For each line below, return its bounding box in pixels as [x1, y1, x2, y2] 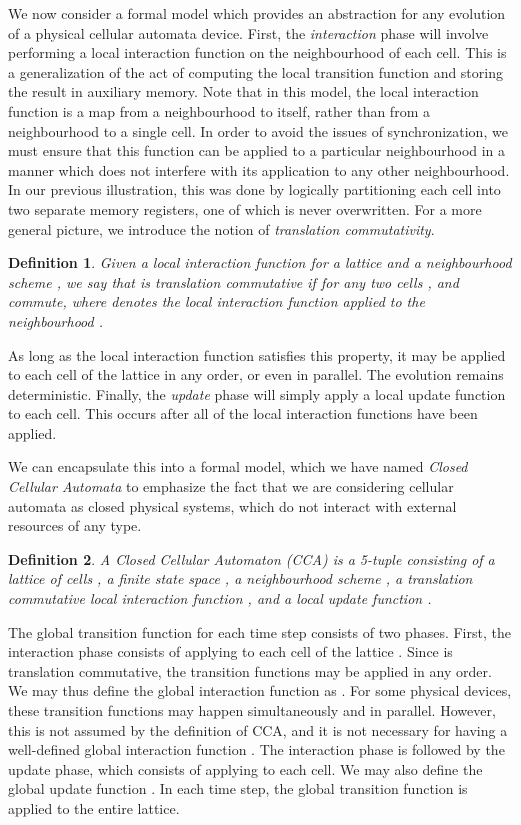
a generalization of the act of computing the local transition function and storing [8, 61, 503, 82]
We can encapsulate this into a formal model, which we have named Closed [8, 456, 468, 477]
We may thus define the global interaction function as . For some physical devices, [8, 680, 512, 701]
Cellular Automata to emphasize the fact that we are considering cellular [8, 476, 454, 497]
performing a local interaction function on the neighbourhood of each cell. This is [8, 42, 507, 63]
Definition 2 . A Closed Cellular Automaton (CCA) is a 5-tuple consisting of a [8, 548, 495, 569]
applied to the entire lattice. [8, 797, 180, 818]
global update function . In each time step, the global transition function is [8, 778, 468, 799]
